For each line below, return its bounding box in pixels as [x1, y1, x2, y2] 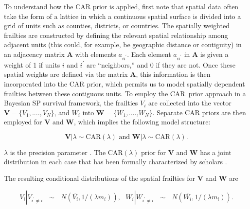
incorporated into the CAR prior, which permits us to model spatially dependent [4, 78, 245, 88]
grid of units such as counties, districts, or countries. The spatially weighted [4, 20, 230, 31]
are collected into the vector [148, 98, 232, 108]
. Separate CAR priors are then [152, 107, 246, 117]
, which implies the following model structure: [74, 117, 211, 127]
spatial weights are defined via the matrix [4, 69, 128, 79]
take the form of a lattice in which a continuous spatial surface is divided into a [4, 11, 241, 21]
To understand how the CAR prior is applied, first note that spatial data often [4, 1, 239, 11]
